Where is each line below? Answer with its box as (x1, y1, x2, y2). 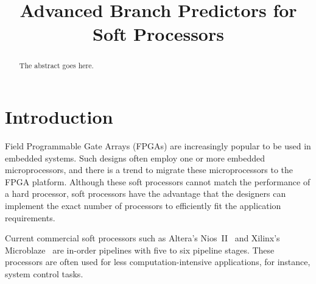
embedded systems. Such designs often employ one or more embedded (5, 151, 265, 164)
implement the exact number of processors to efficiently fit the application (5, 199, 281, 211)
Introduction (5, 104, 113, 129)
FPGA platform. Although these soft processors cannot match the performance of (5, 175, 311, 188)
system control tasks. (5, 267, 83, 280)
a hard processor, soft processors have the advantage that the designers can (5, 187, 286, 200)
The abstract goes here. (19, 60, 94, 71)
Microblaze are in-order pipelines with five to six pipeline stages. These (5, 243, 275, 256)
